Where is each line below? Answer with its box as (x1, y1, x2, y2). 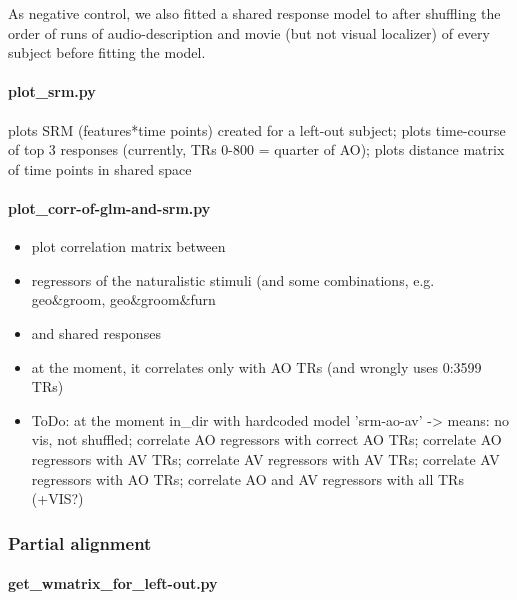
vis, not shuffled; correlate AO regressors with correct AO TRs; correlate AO (31, 429, 502, 450)
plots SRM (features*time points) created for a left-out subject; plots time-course (8, 119, 506, 140)
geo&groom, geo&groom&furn (31, 289, 216, 310)
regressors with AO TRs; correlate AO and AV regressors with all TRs (31, 468, 464, 489)
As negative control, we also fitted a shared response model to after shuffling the (8, 3, 501, 23)
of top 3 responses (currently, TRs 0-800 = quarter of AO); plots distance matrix (8, 139, 505, 160)
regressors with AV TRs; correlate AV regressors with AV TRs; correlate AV (31, 448, 500, 469)
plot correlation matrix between (31, 236, 226, 257)
